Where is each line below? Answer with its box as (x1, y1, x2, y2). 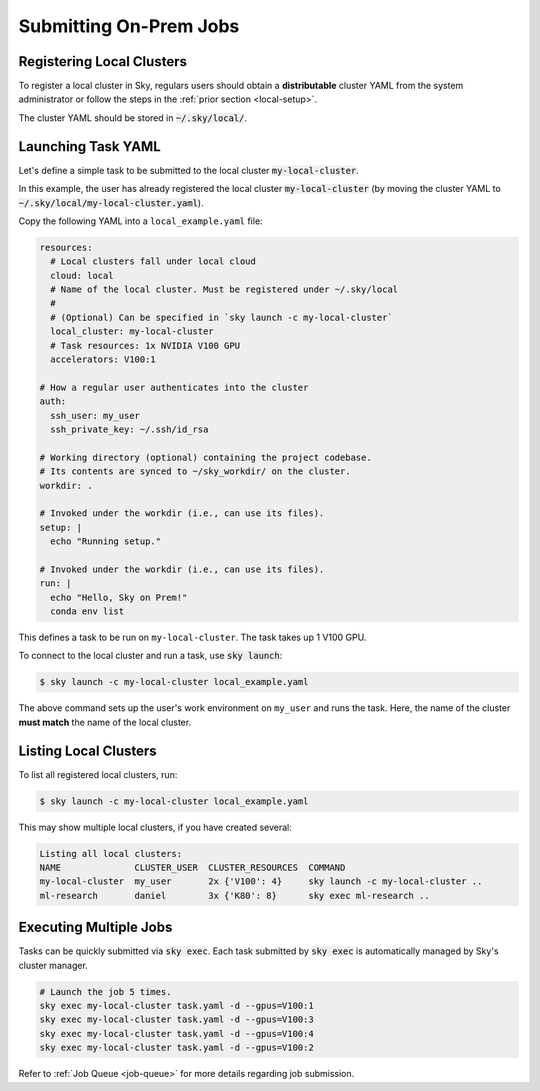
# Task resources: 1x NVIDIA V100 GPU (50, 340, 240, 351)
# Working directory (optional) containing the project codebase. (39, 451, 372, 463)
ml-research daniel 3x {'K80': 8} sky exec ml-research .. (39, 890, 430, 901)
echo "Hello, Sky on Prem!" (50, 591, 188, 603)
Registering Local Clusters (18, 53, 187, 70)
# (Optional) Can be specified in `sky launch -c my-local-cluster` (50, 311, 394, 323)
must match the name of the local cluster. (18, 716, 192, 728)
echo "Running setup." (50, 536, 162, 547)
